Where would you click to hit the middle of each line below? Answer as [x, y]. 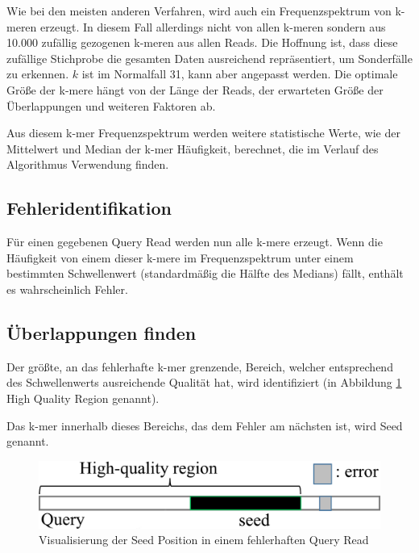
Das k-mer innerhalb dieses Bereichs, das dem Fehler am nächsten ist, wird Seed [205, 425]
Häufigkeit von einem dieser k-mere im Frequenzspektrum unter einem [180, 257]
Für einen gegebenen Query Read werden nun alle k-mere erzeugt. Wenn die [195, 242]
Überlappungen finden [102, 332]
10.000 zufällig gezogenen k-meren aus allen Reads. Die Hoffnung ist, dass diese [202, 42]
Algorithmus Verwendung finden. [88, 164]
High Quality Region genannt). [83, 398]
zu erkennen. [38, 74]
